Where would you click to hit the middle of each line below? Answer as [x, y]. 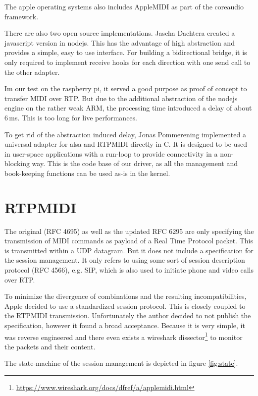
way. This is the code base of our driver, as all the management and [135, 163]
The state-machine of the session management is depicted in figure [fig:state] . [121, 363]
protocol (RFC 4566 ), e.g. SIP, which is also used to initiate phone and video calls [129, 270]
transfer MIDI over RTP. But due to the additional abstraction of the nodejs [121, 98]
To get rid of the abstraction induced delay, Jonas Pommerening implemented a [125, 134]
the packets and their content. [50, 346]
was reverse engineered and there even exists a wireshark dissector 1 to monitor [124, 336]
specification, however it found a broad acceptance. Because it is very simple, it [125, 325]
